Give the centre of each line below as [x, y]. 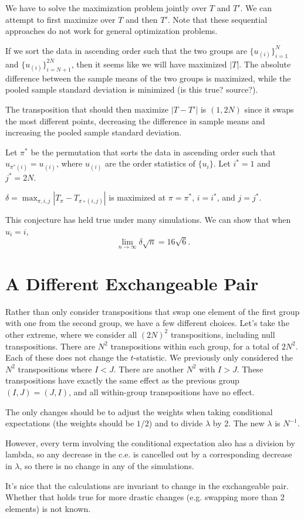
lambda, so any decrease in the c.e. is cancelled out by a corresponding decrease [149, 454]
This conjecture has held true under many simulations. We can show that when [148, 220]
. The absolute [265, 64]
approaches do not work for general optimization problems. [112, 31]
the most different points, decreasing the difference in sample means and [135, 121]
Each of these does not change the [67, 357]
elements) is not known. [48, 508]
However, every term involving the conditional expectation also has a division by [150, 442]
